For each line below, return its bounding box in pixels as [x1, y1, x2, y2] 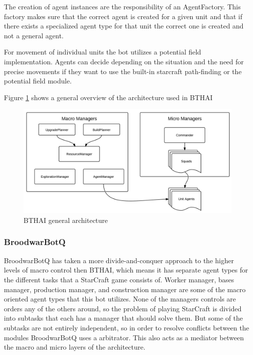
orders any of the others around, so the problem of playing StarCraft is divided [4, 303, 242, 313]
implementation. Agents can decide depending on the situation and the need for [4, 56, 244, 66]
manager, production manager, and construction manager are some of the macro [4, 284, 246, 294]
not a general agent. [4, 30, 64, 40]
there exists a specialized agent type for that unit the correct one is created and [4, 21, 244, 31]
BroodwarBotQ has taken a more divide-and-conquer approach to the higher [4, 255, 234, 265]
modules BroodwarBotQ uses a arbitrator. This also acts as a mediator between [4, 332, 244, 342]
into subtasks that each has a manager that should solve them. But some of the [4, 313, 243, 323]
